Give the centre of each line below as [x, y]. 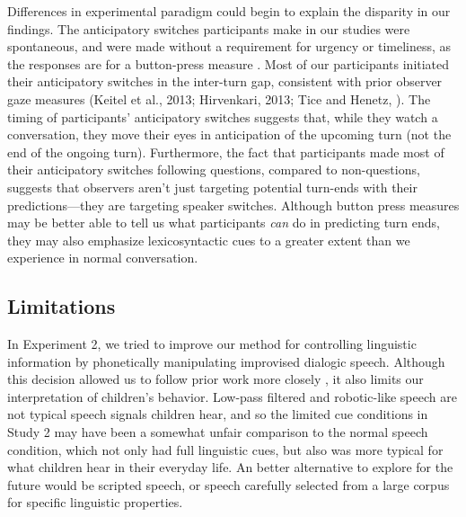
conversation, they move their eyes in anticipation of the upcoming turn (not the [229, 134]
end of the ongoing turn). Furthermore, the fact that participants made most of [226, 152]
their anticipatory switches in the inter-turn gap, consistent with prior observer [225, 81]
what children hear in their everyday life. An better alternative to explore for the [230, 467]
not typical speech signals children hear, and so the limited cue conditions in [218, 414]
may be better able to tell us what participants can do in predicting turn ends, [224, 223]
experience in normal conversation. [103, 258]
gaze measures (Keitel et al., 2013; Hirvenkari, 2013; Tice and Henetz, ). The [219, 98]
